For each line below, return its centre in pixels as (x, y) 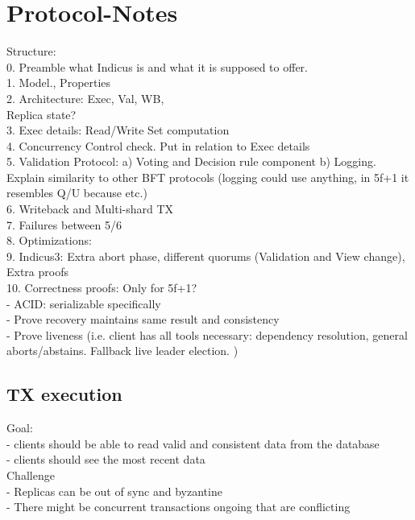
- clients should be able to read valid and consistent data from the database (193, 443)
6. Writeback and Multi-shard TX (90, 209)
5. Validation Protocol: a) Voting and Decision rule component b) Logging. (191, 161)
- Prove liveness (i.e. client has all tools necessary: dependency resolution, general (207, 334)
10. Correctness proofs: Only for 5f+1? (102, 288)
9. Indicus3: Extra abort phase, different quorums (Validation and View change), (206, 256)
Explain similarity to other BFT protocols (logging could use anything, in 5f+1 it (208, 177)
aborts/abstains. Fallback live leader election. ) (122, 351)
